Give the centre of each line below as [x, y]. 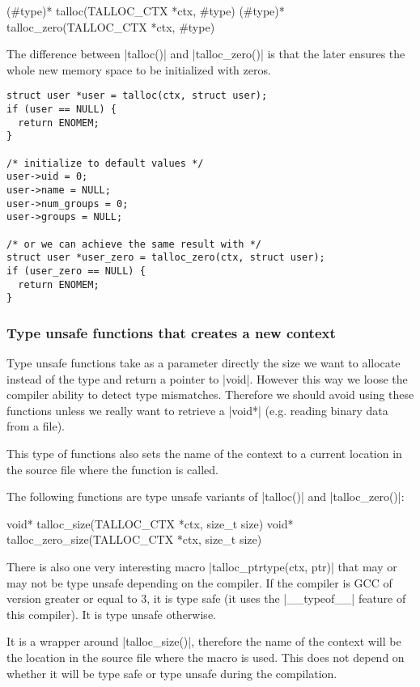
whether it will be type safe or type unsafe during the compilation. [172, 673]
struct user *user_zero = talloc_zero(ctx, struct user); [166, 258]
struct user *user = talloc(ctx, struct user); [137, 96]
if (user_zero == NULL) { [76, 271]
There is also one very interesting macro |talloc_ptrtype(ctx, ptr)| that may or [202, 567]
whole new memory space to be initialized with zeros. [139, 69]
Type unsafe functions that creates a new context [171, 332]
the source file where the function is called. [112, 469]
